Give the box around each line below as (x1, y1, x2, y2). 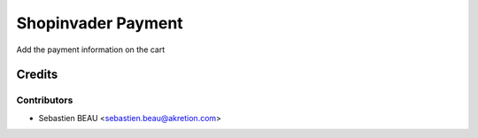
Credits (16, 67, 58, 82)
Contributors (16, 94, 73, 106)
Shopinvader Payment (16, 13, 183, 33)
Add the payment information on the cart (16, 44, 166, 55)
